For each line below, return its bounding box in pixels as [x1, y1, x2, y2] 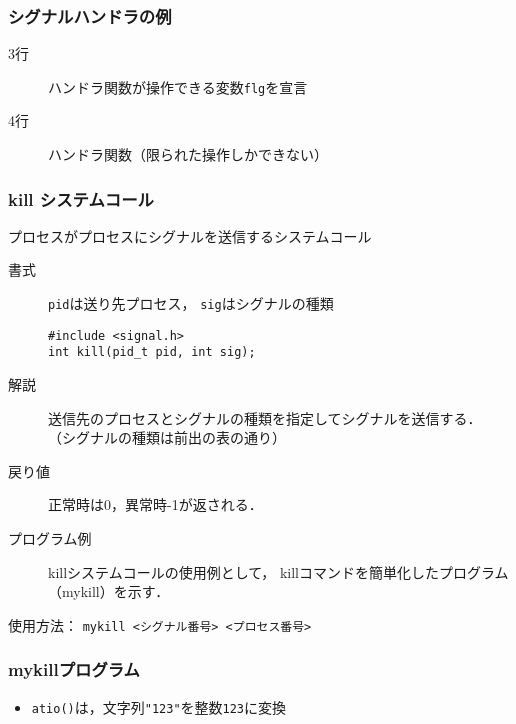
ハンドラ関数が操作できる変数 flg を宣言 [48, 76, 308, 97]
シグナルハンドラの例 [8, 3, 172, 28]
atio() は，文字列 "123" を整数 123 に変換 [31, 696, 287, 717]
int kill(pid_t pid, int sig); [48, 345, 256, 360]
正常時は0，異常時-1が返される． [48, 494, 263, 515]
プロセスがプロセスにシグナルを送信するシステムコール [8, 225, 372, 246]
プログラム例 [8, 528, 92, 548]
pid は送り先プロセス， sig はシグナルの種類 [48, 293, 334, 314]
